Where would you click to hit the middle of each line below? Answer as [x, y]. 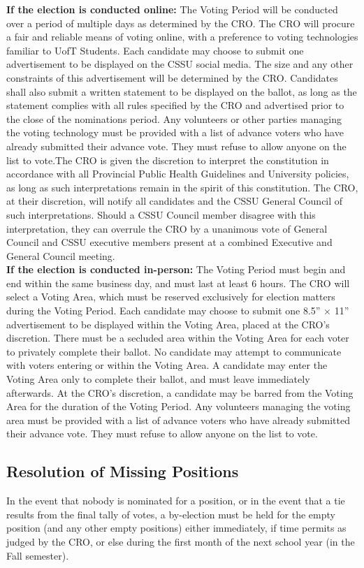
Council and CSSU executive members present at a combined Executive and [169, 242]
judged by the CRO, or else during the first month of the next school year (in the [181, 541]
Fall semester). [38, 555]
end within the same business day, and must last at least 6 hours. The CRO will [178, 283]
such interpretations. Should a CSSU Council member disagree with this [161, 214]
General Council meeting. [61, 255]
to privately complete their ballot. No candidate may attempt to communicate [174, 351]
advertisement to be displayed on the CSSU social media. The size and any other [180, 64]
